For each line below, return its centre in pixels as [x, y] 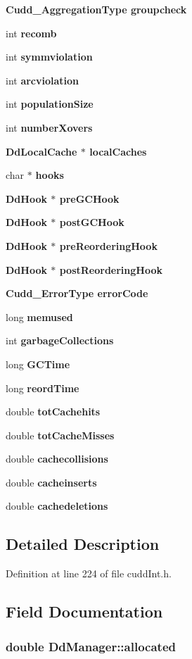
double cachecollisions [57, 459]
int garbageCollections [60, 340]
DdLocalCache [41, 151]
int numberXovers [49, 127]
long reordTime [43, 388]
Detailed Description [83, 544]
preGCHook [89, 198]
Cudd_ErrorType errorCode [77, 293]
